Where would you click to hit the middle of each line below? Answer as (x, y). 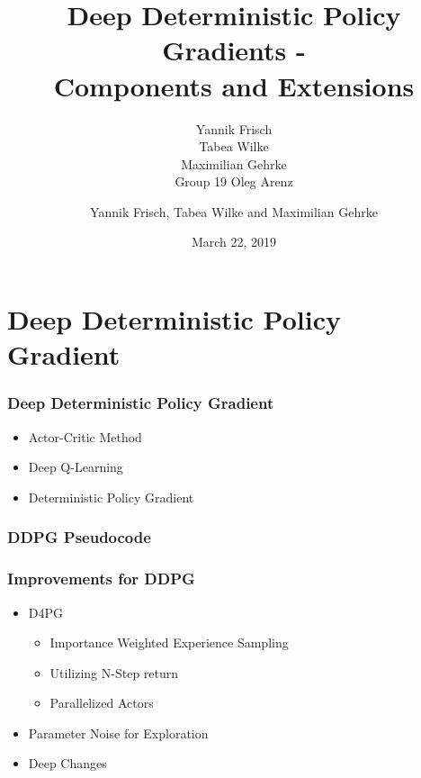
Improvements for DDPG (101, 579)
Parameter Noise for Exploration (118, 733)
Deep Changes (67, 763)
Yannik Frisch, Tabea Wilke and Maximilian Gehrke (234, 211)
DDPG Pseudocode (79, 537)
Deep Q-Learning (76, 467)
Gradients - (234, 50)
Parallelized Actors (102, 703)
